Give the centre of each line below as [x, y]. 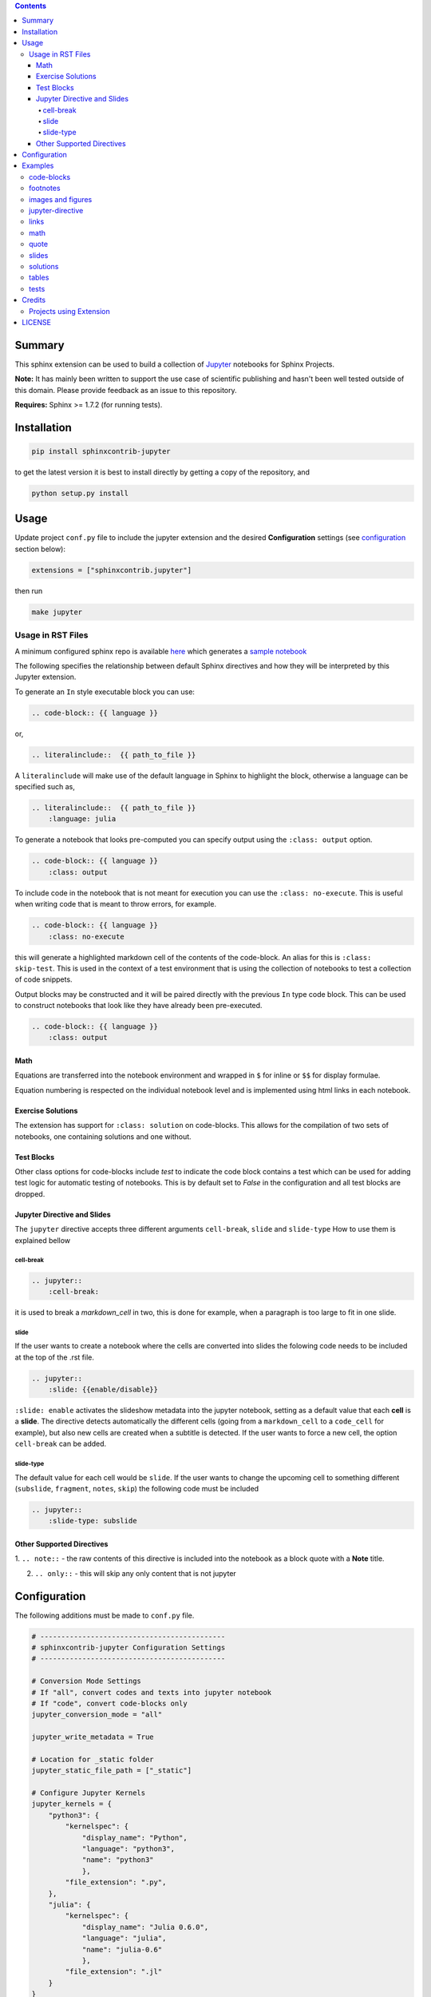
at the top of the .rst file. [55, 1357]
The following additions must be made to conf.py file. [105, 1615]
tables [39, 278]
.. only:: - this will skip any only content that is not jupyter [136, 1573]
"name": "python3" [118, 1860]
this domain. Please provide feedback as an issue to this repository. [126, 390]
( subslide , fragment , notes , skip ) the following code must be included [137, 1488]
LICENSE [37, 322]
